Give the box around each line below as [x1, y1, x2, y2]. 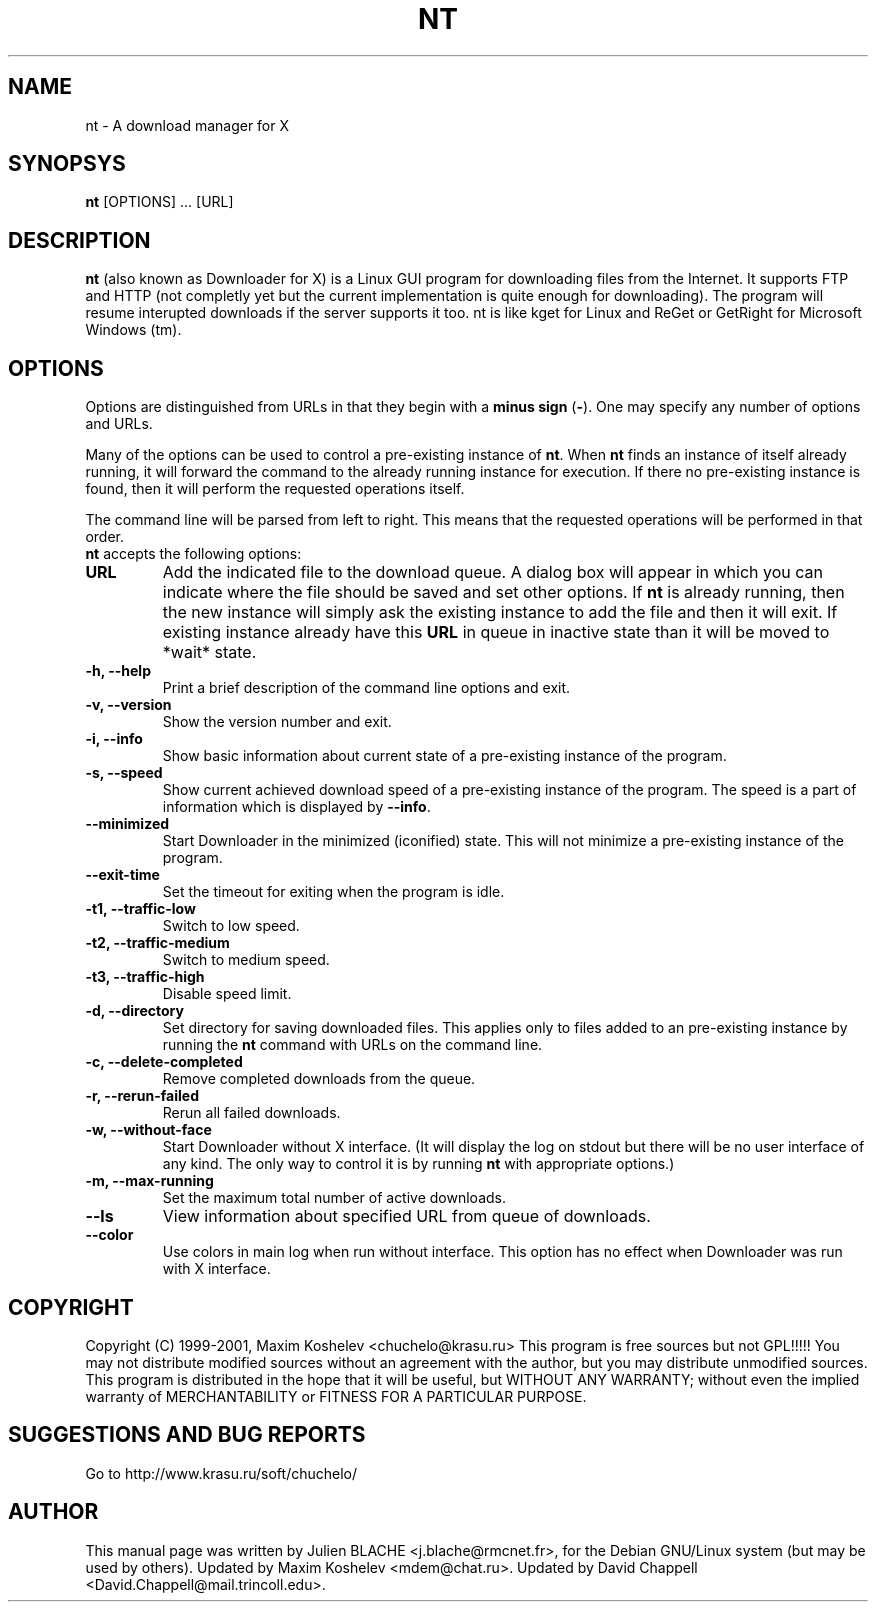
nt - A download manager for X [85, 116, 290, 134]
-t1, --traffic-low [85, 900, 196, 918]
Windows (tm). [85, 321, 182, 339]
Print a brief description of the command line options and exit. [162, 679, 571, 697]
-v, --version [85, 696, 172, 714]
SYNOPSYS [8, 151, 126, 177]
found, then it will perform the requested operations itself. [85, 480, 465, 498]
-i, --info [85, 730, 143, 748]
